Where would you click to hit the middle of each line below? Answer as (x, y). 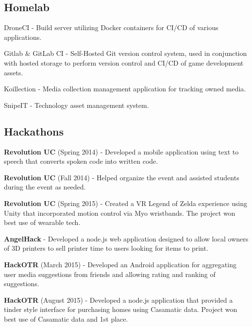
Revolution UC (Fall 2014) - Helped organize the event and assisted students (122, 177)
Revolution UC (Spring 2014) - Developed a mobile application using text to (121, 151)
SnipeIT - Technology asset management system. (76, 105)
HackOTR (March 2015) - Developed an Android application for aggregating (120, 264)
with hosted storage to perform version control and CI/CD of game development (124, 62)
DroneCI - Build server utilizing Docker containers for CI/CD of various (111, 27)
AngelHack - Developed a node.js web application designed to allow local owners (126, 238)
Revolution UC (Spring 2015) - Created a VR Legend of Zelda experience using (126, 203)
